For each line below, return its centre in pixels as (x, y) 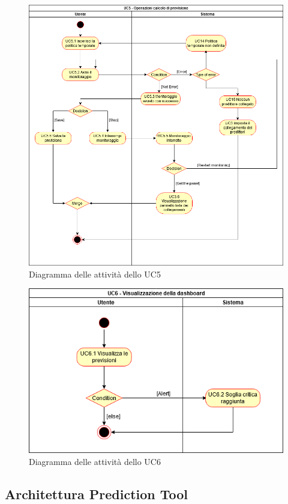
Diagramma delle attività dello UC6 (95, 461)
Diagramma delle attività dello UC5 (95, 274)
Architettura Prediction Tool (97, 493)
